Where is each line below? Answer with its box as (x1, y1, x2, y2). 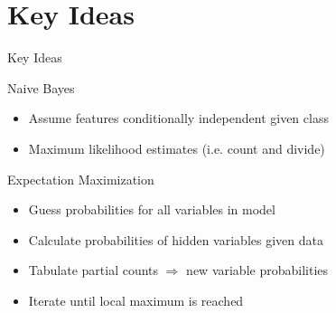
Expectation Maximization (7, 169, 154, 188)
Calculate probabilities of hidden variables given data (28, 230, 323, 249)
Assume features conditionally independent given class (28, 109, 329, 128)
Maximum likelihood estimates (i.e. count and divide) (28, 138, 325, 157)
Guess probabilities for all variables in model (28, 200, 275, 219)
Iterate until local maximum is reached (28, 290, 244, 309)
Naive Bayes (7, 78, 75, 97)
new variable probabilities (186, 261, 329, 280)
